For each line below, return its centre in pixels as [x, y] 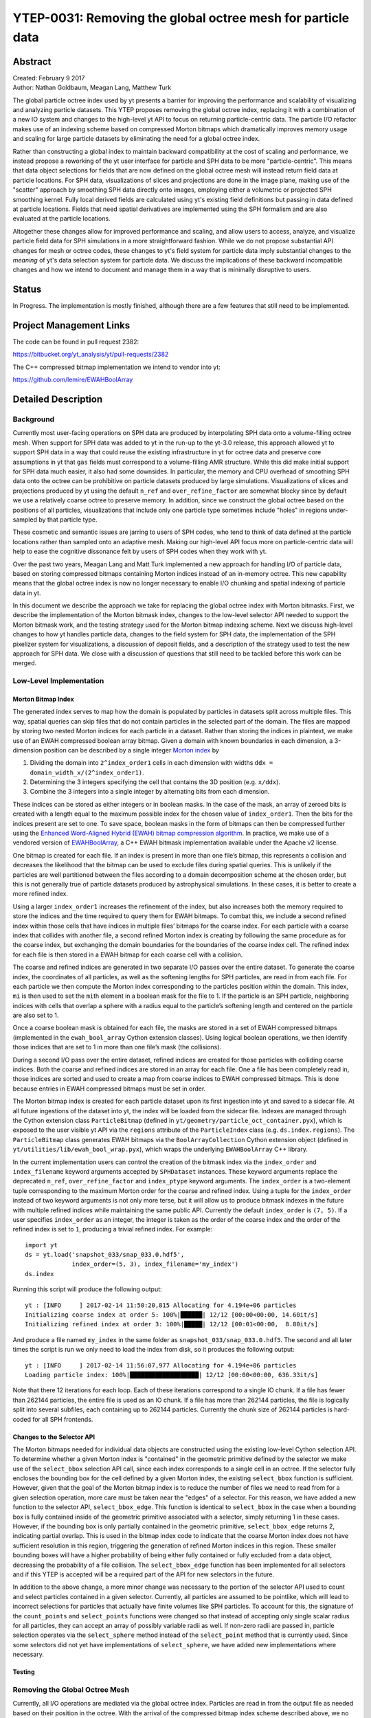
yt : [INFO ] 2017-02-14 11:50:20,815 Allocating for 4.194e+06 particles [161, 1305]
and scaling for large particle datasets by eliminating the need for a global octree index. [136, 139]
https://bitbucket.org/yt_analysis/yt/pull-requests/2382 [91, 355]
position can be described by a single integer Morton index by [132, 750]
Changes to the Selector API [54, 1437]
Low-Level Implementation [58, 681]
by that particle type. [68, 520]
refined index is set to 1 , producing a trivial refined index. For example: [113, 1229]
